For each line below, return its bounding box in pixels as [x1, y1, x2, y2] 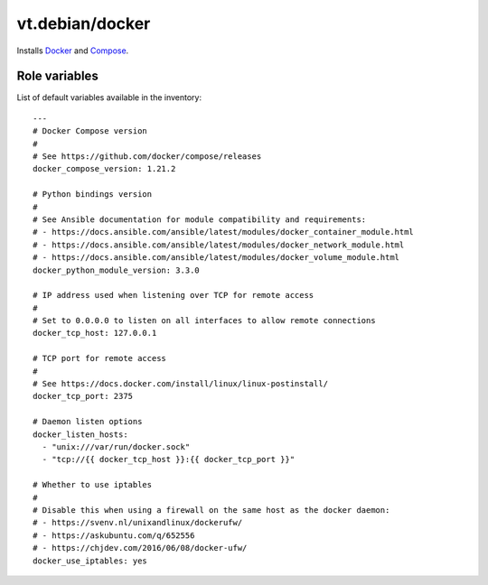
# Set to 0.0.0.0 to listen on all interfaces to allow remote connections [33, 316, 376, 326]
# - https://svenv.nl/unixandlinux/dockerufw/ [33, 517, 243, 528]
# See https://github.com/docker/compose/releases [33, 152, 262, 162]
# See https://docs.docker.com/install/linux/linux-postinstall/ [33, 379, 329, 389]
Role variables [16, 69, 99, 84]
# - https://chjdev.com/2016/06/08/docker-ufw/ [33, 543, 248, 553]
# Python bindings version [33, 190, 153, 200]
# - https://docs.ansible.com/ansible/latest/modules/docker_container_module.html [33, 227, 415, 237]
